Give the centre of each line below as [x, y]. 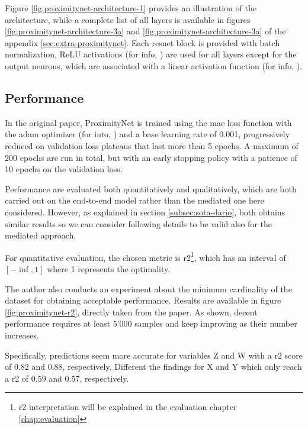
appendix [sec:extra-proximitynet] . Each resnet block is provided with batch [142, 42]
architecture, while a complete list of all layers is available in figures [128, 19]
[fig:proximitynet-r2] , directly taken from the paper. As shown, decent [131, 312]
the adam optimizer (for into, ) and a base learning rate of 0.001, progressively [147, 134]
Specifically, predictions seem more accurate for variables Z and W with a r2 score [154, 355]
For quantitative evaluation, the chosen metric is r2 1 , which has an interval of [145, 256]
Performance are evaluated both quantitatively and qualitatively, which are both [151, 188]
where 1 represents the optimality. [109, 268]
